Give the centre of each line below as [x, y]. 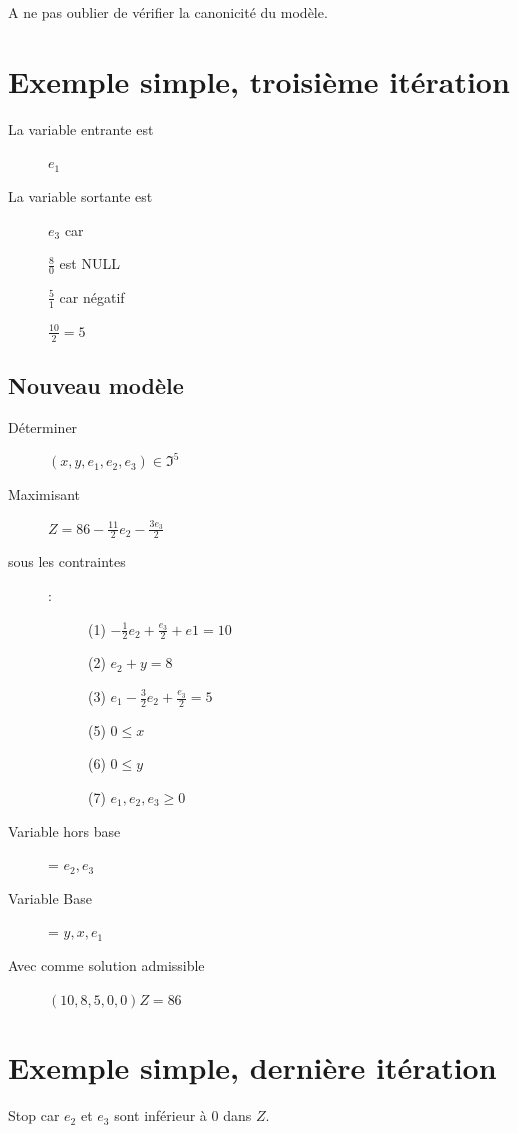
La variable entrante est [81, 128]
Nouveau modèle [96, 384]
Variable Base [50, 897]
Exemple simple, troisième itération [259, 80]
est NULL [89, 263]
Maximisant [44, 493]
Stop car [34, 1115]
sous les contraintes [67, 561]
